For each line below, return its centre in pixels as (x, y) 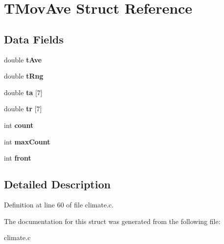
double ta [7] (23, 92)
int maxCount (27, 141)
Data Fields (34, 39)
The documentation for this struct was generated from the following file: (112, 221)
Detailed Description (57, 184)
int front (18, 158)
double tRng (24, 76)
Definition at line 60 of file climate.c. (59, 204)
